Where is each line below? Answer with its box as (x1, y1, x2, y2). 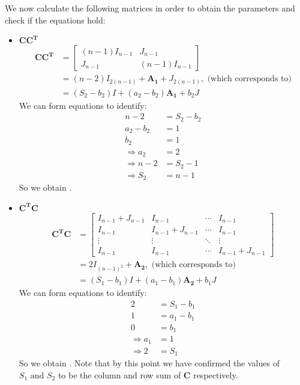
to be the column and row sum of (58, 368, 181, 381)
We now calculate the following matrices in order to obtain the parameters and (5, 2, 295, 14)
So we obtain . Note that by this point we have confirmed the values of (19, 357, 280, 369)
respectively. (193, 368, 238, 381)
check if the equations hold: (5, 13, 106, 26)
